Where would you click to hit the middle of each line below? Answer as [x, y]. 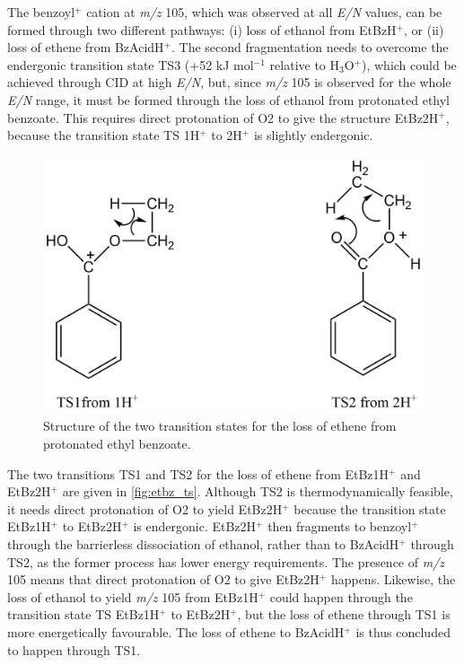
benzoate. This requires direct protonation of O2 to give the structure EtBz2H [223, 117]
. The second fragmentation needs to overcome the [310, 47]
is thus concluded [403, 631]
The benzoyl [41, 12]
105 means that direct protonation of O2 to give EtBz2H [163, 579]
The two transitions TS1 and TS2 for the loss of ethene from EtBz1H [198, 473]
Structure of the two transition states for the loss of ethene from [220, 426]
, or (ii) [424, 29]
